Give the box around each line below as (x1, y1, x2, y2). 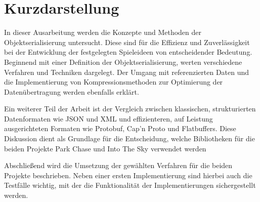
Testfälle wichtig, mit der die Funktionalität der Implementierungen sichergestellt (4, 180, 256, 190)
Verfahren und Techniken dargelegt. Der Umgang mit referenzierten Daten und (4, 66, 249, 77)
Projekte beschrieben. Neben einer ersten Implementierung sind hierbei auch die (4, 170, 252, 180)
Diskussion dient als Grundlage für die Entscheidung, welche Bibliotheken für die (4, 133, 255, 144)
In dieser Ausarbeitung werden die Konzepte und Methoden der (4, 27, 201, 37)
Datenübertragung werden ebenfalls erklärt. (4, 86, 139, 97)
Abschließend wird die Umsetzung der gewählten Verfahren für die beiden (4, 160, 233, 171)
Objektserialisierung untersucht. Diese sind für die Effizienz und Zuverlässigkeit (4, 36, 250, 47)
